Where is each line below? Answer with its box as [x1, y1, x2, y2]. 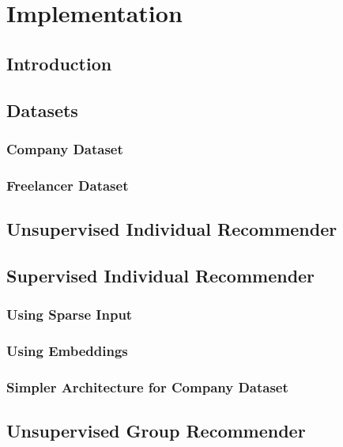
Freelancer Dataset [6, 175, 129, 195]
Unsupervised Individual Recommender [6, 217, 337, 241]
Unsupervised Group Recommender [6, 419, 306, 443]
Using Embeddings [6, 340, 128, 360]
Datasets [6, 97, 78, 122]
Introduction [6, 51, 112, 75]
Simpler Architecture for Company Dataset [6, 377, 288, 396]
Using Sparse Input [6, 305, 133, 324]
